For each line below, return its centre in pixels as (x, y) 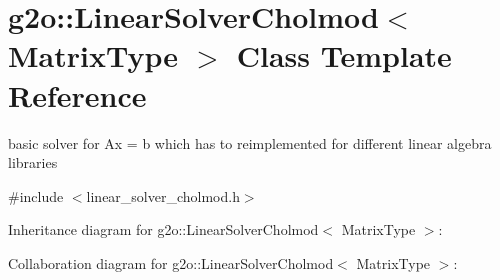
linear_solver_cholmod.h (163, 195)
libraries (33, 162)
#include (36, 195)
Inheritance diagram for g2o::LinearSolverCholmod (163, 229)
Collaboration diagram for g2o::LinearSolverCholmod (171, 262)
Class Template (344, 55)
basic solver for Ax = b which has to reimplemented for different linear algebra (250, 142)
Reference (77, 94)
